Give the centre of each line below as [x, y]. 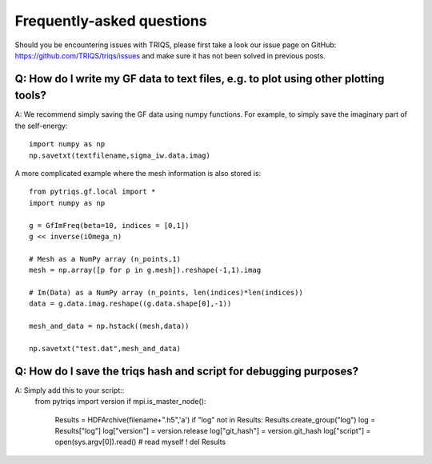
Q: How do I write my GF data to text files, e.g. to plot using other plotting [200, 79]
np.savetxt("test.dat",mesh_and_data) [105, 348]
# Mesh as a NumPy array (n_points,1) [105, 259]
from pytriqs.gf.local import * [92, 192]
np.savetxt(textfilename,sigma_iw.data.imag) [120, 155]
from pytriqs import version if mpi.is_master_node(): [120, 402]
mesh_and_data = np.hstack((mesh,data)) [109, 326]
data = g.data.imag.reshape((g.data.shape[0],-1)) [130, 304]
